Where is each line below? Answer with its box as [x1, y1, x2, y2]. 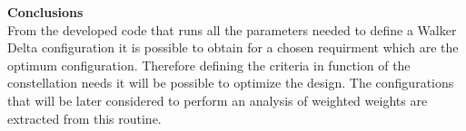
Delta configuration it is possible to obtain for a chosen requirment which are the [7, 38, 459, 57]
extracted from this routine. [7, 108, 162, 127]
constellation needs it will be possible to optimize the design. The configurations [7, 73, 454, 92]
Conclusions [7, 3, 84, 21]
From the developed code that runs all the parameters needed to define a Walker [7, 20, 457, 39]
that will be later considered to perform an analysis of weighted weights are [7, 90, 428, 109]
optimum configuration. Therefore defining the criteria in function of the [7, 55, 411, 74]
